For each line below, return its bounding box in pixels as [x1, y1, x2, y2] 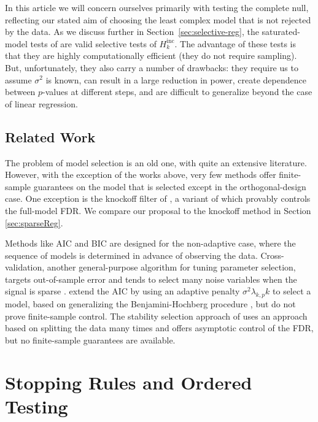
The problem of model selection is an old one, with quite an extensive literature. [5, 156, 307, 169]
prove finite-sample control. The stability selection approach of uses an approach [5, 309, 308, 322]
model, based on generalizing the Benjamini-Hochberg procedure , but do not [5, 297, 296, 310]
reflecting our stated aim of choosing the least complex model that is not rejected [5, 13, 311, 26]
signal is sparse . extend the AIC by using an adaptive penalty [5, 285, 240, 297]
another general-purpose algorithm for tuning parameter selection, [47, 261, 296, 274]
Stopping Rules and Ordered [5, 369, 252, 394]
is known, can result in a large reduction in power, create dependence [45, 73, 306, 86]
